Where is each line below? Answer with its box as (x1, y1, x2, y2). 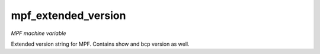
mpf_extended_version (11, 9, 126, 22)
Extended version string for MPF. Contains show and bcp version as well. (11, 40, 190, 47)
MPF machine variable (11, 30, 66, 37)
